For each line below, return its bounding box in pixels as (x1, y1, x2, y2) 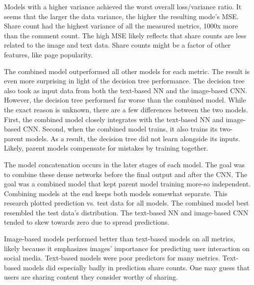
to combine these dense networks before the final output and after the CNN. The (4, 169, 248, 179)
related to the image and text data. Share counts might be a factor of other (4, 40, 231, 50)
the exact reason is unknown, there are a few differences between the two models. (4, 104, 248, 114)
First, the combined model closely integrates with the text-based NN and (4, 114, 224, 124)
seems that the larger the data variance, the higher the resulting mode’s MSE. (4, 11, 239, 21)
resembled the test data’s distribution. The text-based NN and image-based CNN (4, 207, 249, 217)
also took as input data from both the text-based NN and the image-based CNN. (4, 85, 248, 95)
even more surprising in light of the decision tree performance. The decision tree (4, 76, 245, 86)
